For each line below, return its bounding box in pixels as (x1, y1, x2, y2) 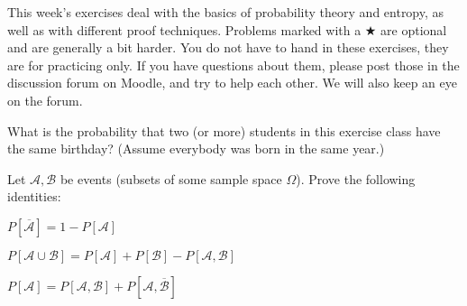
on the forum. (7, 90, 83, 109)
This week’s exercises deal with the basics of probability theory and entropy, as (7, 3, 444, 21)
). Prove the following (296, 169, 416, 188)
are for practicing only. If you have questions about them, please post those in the (7, 55, 460, 74)
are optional (380, 20, 447, 39)
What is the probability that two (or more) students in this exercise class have (7, 121, 441, 140)
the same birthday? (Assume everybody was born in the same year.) (7, 139, 385, 158)
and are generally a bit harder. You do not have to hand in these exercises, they (7, 38, 449, 57)
